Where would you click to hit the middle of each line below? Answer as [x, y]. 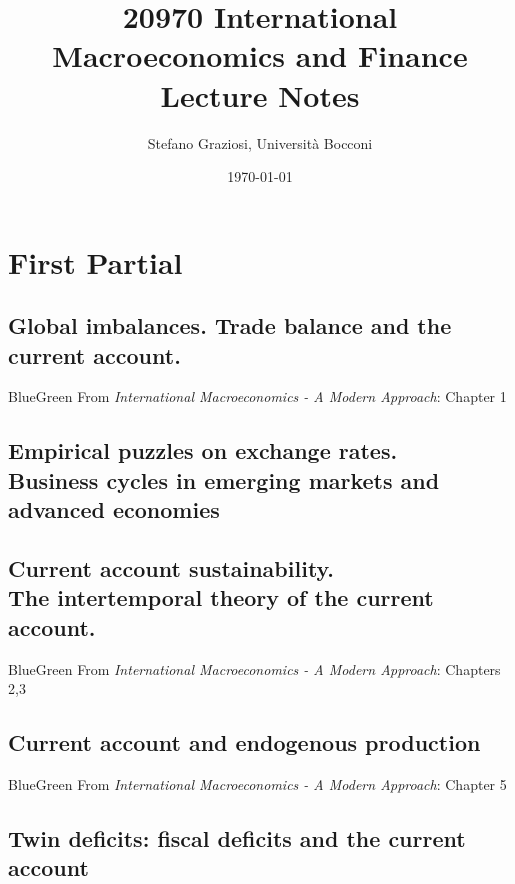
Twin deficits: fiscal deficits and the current [237, 837]
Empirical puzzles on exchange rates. [203, 450]
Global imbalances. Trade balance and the [230, 325]
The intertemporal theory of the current [221, 597]
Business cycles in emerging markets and [224, 479]
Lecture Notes [260, 94]
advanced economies [114, 509]
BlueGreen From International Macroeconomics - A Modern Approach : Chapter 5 [257, 784]
